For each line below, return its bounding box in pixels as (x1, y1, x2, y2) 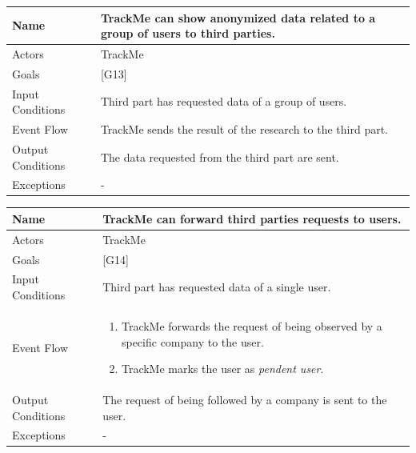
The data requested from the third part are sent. (100, 148, 339, 165)
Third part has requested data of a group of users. (100, 93, 347, 110)
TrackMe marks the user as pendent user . (121, 360, 324, 377)
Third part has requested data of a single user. (102, 279, 331, 295)
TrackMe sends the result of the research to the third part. (100, 121, 388, 138)
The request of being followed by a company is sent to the (102, 391, 387, 407)
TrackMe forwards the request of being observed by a (121, 317, 382, 334)
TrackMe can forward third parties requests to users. (102, 210, 402, 226)
